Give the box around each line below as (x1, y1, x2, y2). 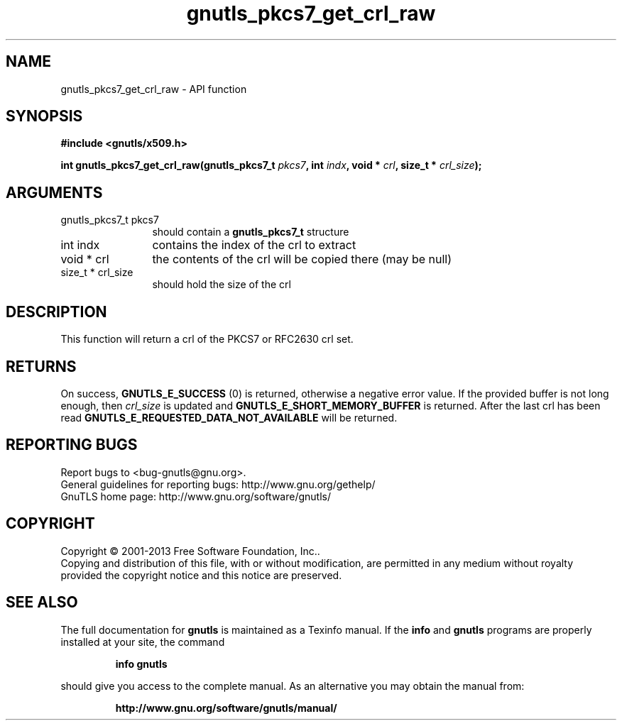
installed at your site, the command (60, 635, 225, 648)
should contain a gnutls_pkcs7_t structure (152, 226, 349, 238)
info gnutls (115, 657, 168, 670)
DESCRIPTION (6, 302, 107, 321)
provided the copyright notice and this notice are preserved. (60, 568, 342, 581)
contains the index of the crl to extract (152, 238, 356, 253)
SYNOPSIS (6, 107, 83, 126)
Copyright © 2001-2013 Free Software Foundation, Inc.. (60, 544, 320, 557)
